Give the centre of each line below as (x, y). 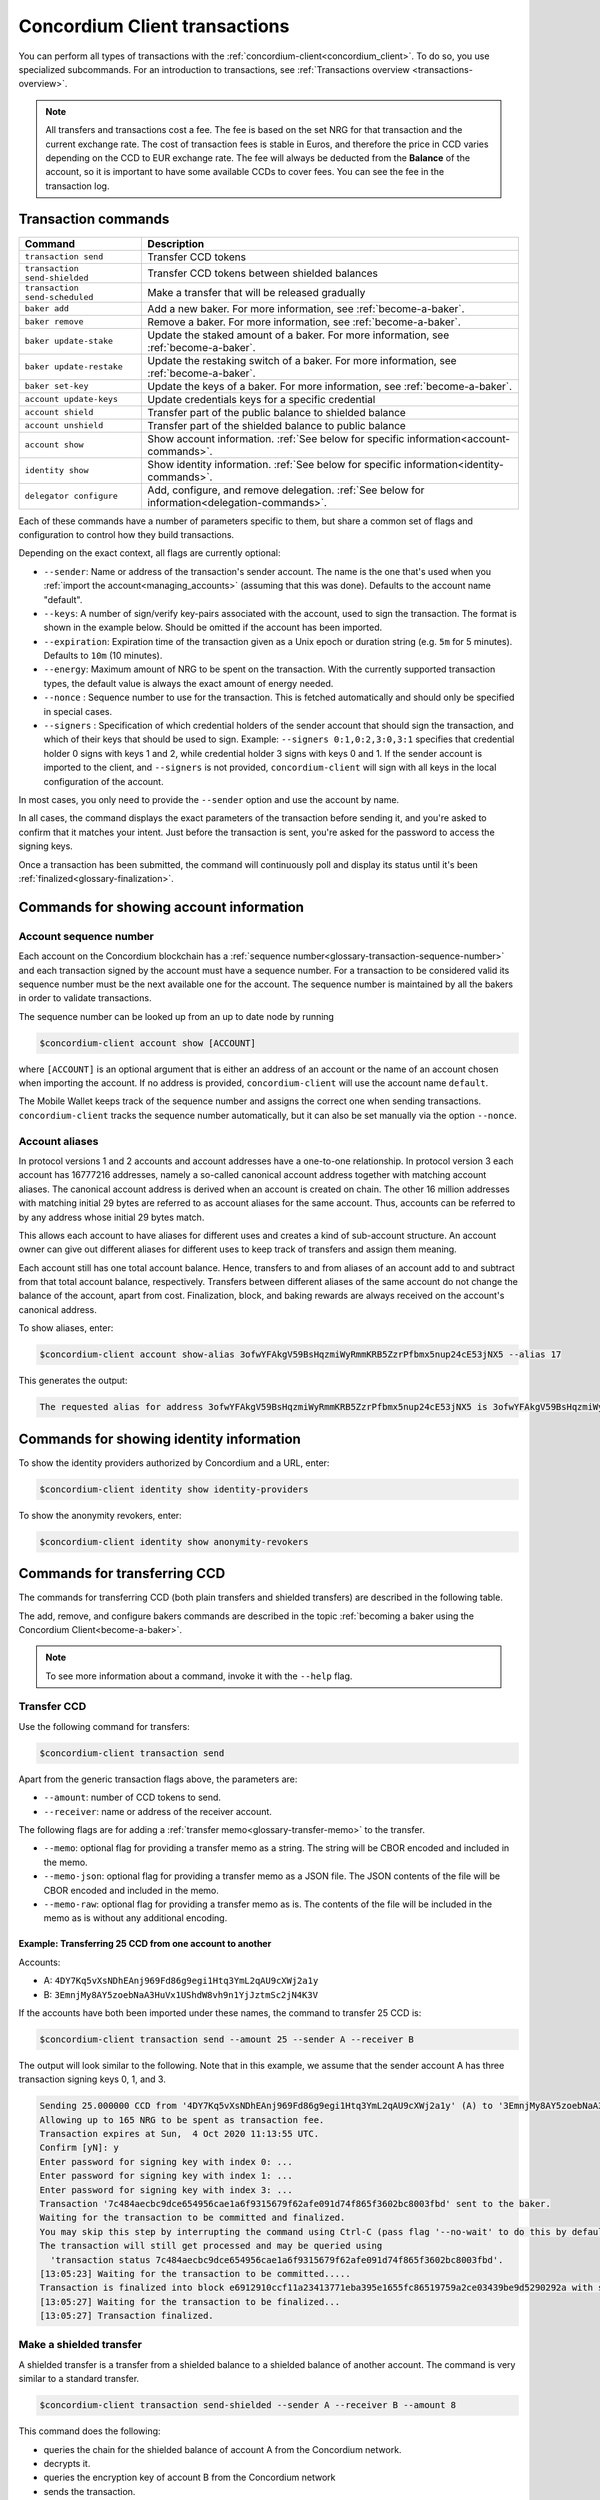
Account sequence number (86, 936)
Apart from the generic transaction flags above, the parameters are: (158, 1779)
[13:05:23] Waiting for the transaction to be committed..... (195, 2273)
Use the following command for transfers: (104, 1726)
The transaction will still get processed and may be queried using (211, 2246)
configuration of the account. (103, 781)
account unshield (64, 425)
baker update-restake (74, 366)
